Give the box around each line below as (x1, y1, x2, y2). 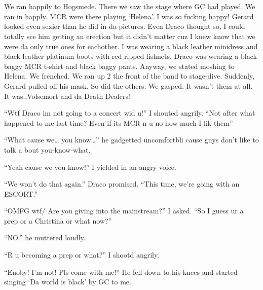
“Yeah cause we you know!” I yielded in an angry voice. (4, 161, 176, 172)
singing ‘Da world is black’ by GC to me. (4, 276, 131, 287)
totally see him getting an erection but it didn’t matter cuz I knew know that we (4, 30, 255, 41)
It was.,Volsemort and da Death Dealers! (4, 90, 130, 101)
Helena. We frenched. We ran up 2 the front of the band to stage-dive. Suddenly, (4, 70, 255, 81)
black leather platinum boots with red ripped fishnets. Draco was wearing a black (4, 51, 257, 61)
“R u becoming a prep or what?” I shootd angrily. (4, 249, 160, 260)
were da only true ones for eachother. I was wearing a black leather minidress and (4, 41, 258, 51)
